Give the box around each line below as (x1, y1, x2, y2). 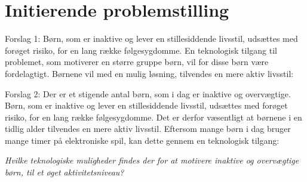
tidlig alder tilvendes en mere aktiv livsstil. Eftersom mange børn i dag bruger (5, 122, 291, 135)
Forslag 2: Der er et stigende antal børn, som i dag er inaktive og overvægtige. (5, 87, 291, 100)
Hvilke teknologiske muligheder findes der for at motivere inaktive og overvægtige (5, 154, 299, 166)
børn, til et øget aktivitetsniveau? (5, 166, 124, 178)
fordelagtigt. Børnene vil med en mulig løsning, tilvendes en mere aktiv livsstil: (5, 67, 294, 79)
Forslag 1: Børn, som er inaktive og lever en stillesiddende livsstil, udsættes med (5, 32, 298, 45)
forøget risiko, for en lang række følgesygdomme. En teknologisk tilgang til (5, 44, 277, 56)
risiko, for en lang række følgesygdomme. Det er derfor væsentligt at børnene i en (5, 110, 302, 123)
